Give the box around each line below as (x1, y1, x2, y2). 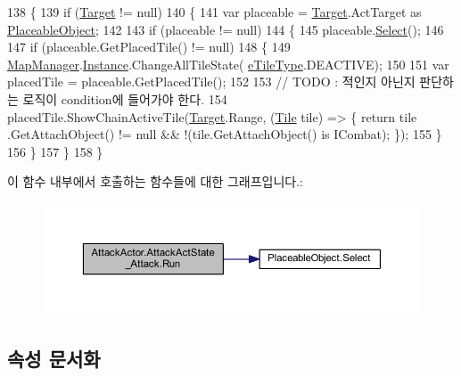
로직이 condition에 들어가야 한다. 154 (22, 89, 227, 108)
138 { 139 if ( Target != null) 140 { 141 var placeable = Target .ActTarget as (7, 3, 422, 20)
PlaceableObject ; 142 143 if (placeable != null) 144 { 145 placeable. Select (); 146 (7, 20, 444, 38)
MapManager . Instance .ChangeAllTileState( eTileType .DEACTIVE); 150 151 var (7, 54, 449, 73)
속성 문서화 (7, 345, 101, 372)
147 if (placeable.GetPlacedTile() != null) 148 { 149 (7, 37, 291, 56)
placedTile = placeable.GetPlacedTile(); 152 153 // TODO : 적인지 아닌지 (7, 72, 416, 91)
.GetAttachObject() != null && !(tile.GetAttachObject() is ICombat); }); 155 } (7, 125, 442, 143)
